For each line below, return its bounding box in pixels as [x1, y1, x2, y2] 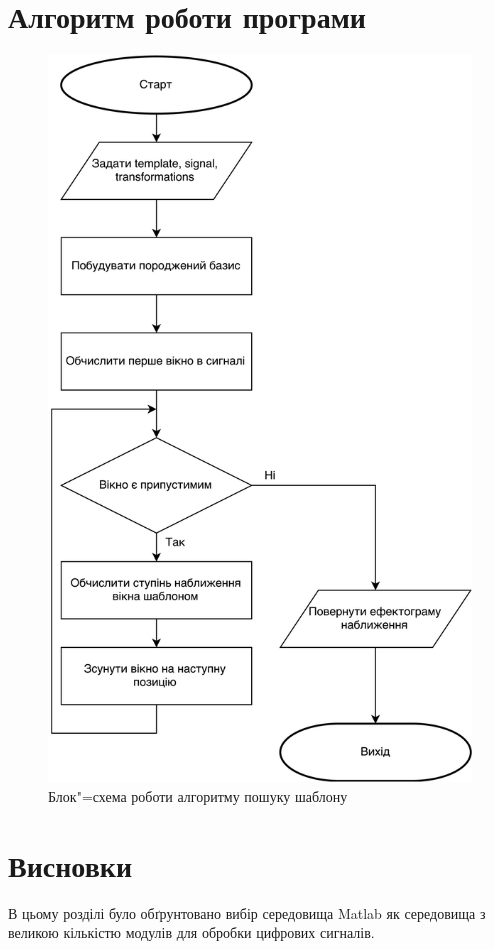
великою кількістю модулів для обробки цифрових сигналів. [8, 922, 375, 943]
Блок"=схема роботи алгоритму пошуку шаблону [48, 785, 348, 806]
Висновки [8, 844, 133, 885]
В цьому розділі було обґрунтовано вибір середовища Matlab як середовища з [8, 902, 486, 923]
